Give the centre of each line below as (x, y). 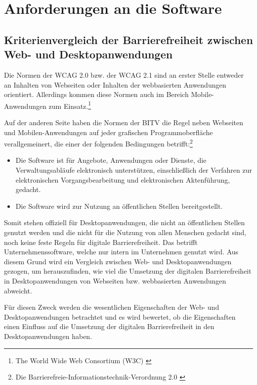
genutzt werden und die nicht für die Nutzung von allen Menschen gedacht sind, (125, 232)
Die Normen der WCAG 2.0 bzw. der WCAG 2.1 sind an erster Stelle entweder (124, 74)
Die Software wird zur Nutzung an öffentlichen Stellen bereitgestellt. (119, 206)
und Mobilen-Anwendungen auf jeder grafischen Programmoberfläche (108, 132)
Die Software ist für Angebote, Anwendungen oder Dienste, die (111, 160)
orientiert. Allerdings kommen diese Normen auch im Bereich (96, 94)
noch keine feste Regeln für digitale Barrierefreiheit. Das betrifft (101, 242)
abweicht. (18, 290)
